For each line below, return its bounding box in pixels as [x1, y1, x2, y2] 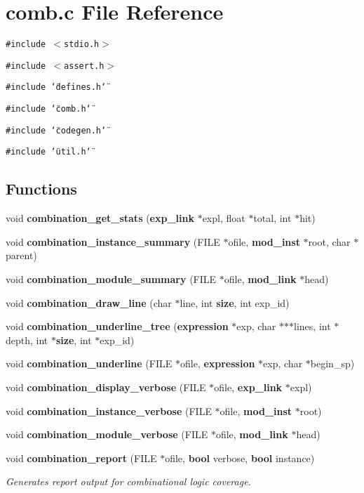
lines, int [294, 319, 331, 334]
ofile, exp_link [214, 380, 283, 395]
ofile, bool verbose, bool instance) [165, 450, 315, 465]
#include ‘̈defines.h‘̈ [6, 82, 107, 93]
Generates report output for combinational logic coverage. [6, 474, 251, 489]
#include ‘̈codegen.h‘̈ [6, 125, 107, 136]
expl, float [202, 211, 245, 225]
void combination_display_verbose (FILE [6, 380, 206, 395]
